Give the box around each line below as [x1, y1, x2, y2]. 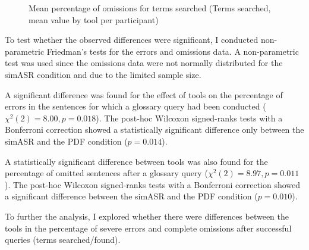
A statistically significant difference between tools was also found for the [5, 155, 268, 167]
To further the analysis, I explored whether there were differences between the [5, 210, 289, 222]
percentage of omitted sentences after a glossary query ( [5, 167, 208, 179]
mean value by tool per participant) [29, 13, 159, 26]
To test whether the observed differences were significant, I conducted [5, 33, 258, 46]
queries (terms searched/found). [5, 233, 121, 246]
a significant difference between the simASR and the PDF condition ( [5, 190, 258, 202]
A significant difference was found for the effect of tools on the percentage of [5, 88, 283, 101]
